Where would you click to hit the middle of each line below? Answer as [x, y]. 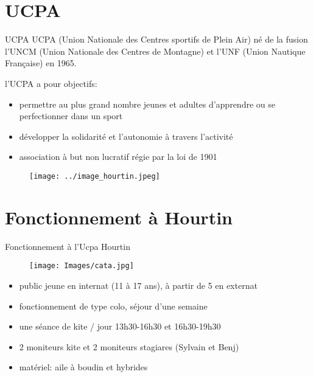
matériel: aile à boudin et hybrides [83, 367]
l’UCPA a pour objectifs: [51, 83]
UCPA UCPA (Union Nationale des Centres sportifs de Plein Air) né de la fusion [156, 39]
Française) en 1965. [41, 63]
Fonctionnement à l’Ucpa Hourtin [68, 246]
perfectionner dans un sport [71, 116]
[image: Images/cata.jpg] [82, 266]
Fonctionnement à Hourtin [119, 217]
